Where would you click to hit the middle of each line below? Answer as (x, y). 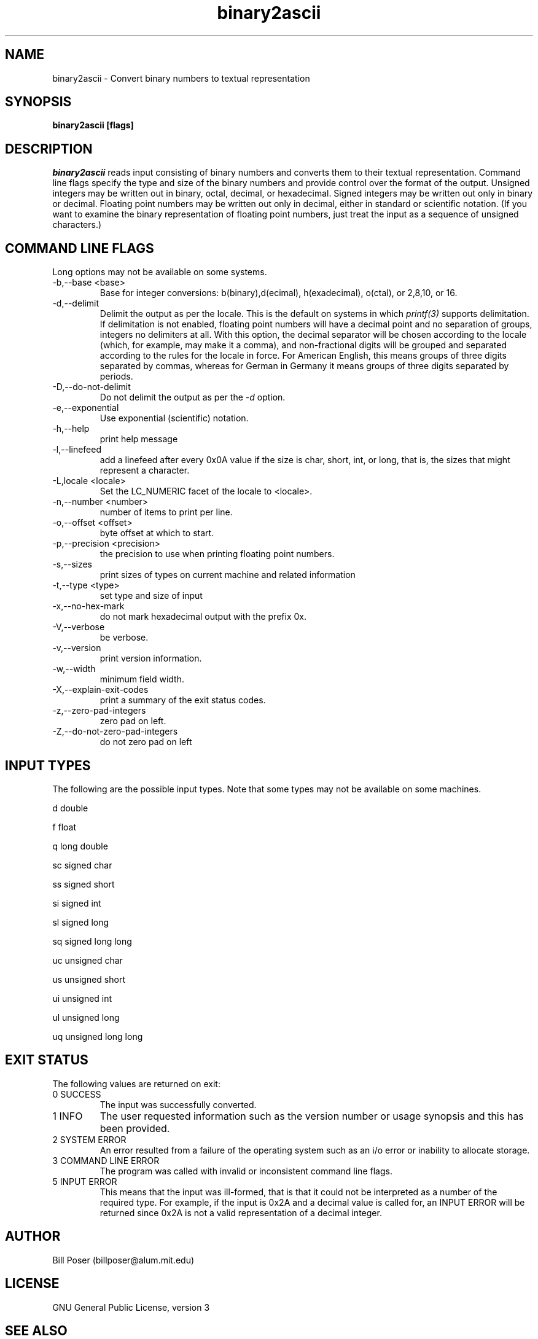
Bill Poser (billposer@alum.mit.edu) (123, 1260)
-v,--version (77, 648)
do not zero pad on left (146, 742)
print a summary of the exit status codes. (183, 700)
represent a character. (145, 470)
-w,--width (74, 669)
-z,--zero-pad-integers (99, 711)
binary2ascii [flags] (93, 125)
